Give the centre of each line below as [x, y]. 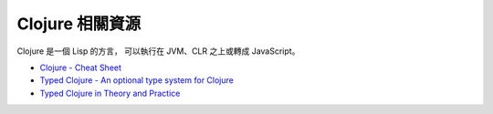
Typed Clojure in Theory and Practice [110, 93]
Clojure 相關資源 [79, 24]
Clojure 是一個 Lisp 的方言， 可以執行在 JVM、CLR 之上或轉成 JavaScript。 [158, 51]
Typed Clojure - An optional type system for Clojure [137, 80]
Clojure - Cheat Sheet [81, 67]
